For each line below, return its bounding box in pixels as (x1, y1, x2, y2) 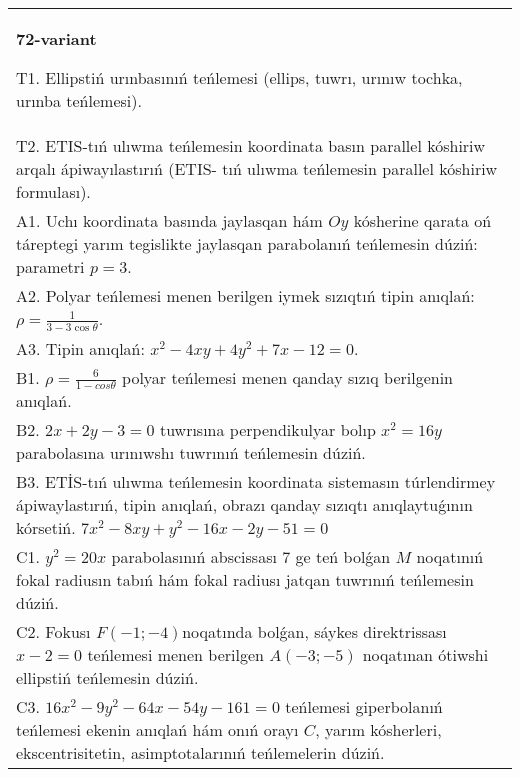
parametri (16, 255, 85, 278)
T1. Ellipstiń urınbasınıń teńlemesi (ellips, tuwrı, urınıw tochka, (16, 66, 463, 89)
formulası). (16, 180, 91, 203)
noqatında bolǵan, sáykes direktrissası (182, 620, 447, 644)
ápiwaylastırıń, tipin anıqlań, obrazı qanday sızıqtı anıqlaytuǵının (16, 493, 473, 517)
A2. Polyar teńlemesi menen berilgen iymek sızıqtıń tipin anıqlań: (16, 284, 475, 307)
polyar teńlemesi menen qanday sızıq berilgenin (122, 365, 453, 389)
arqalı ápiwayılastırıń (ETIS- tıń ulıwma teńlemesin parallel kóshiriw (16, 157, 498, 180)
